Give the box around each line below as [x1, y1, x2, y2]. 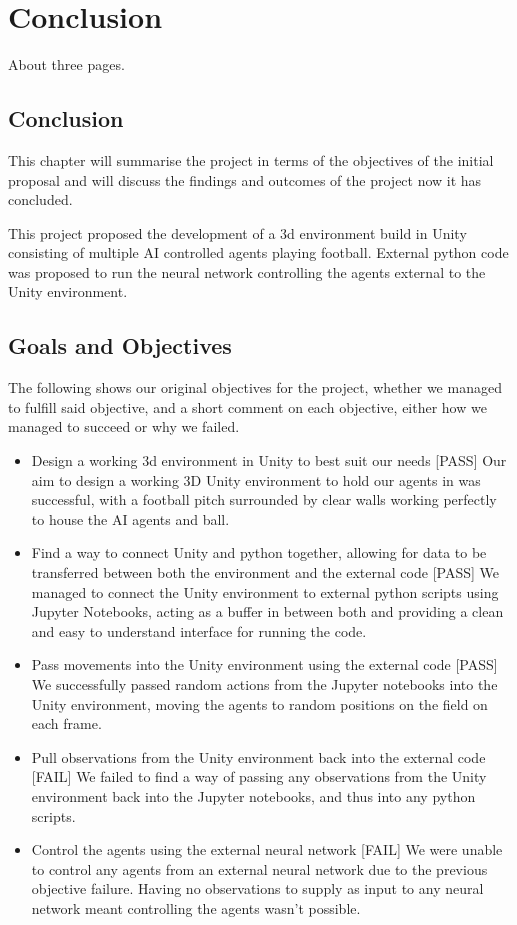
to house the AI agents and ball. [31, 508, 230, 529]
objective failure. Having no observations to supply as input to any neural [31, 878, 484, 899]
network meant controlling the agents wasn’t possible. [31, 897, 361, 918]
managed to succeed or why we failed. [8, 416, 240, 437]
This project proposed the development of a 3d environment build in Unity [8, 222, 467, 243]
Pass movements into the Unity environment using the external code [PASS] [31, 654, 498, 675]
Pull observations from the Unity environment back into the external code [31, 746, 486, 767]
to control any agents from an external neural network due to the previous [31, 858, 488, 879]
